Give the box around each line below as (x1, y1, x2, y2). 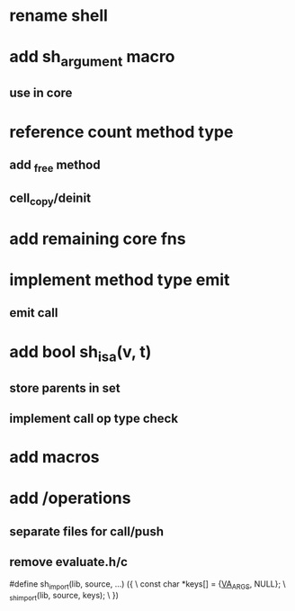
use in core (9, 85, 73, 101)
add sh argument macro (9, 47, 175, 70)
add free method (9, 157, 101, 175)
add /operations (9, 488, 131, 508)
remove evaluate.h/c (9, 554, 129, 570)
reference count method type (9, 121, 234, 142)
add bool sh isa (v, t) (9, 341, 152, 365)
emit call (9, 305, 58, 320)
